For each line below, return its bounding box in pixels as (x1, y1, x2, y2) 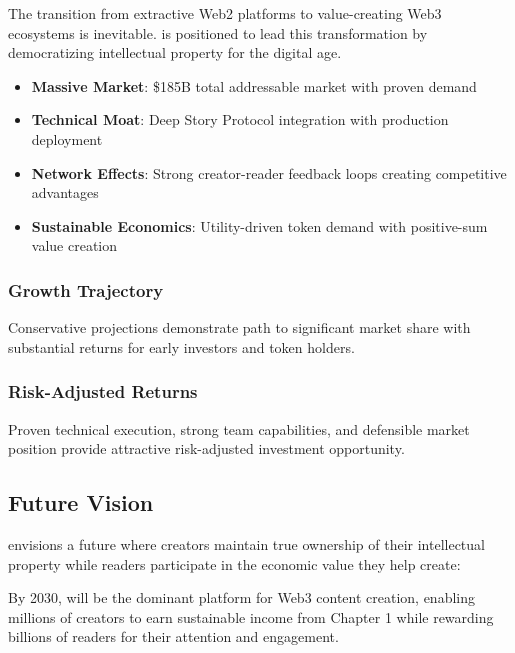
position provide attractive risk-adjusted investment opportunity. (8, 438, 405, 459)
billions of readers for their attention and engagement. (8, 626, 339, 647)
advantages (31, 182, 99, 203)
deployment (31, 128, 103, 149)
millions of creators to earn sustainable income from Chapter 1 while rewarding (8, 606, 494, 627)
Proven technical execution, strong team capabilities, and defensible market (8, 418, 470, 439)
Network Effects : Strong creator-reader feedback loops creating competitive (31, 162, 507, 183)
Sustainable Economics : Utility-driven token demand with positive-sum (31, 215, 488, 236)
